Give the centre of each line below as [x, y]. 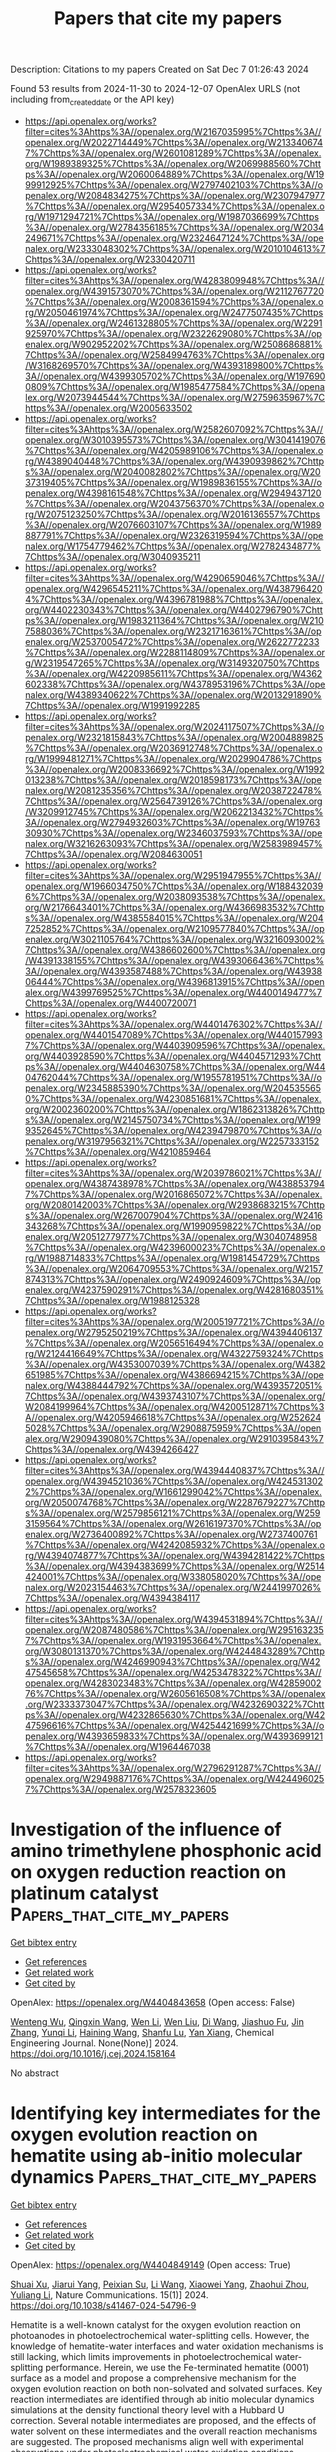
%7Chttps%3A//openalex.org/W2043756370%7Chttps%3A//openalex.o [174, 503]
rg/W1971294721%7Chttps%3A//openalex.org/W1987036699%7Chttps [172, 216]
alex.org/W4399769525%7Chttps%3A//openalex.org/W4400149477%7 [173, 992]
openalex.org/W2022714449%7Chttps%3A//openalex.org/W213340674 [173, 142]
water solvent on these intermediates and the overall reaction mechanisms [164, 2431]
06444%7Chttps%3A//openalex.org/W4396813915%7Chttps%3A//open [174, 981]
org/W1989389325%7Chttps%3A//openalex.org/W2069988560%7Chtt [173, 163]
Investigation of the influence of [146, 1829]
